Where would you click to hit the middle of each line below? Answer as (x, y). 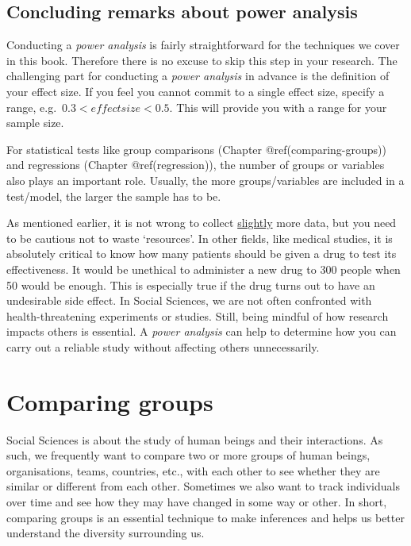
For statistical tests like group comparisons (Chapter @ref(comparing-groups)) (196, 149)
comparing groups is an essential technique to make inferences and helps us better (205, 517)
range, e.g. (32, 107)
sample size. (35, 123)
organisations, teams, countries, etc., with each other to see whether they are (193, 470)
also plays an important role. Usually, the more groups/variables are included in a (205, 180)
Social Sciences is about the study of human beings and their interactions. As (195, 439)
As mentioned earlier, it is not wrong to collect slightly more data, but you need (202, 223)
